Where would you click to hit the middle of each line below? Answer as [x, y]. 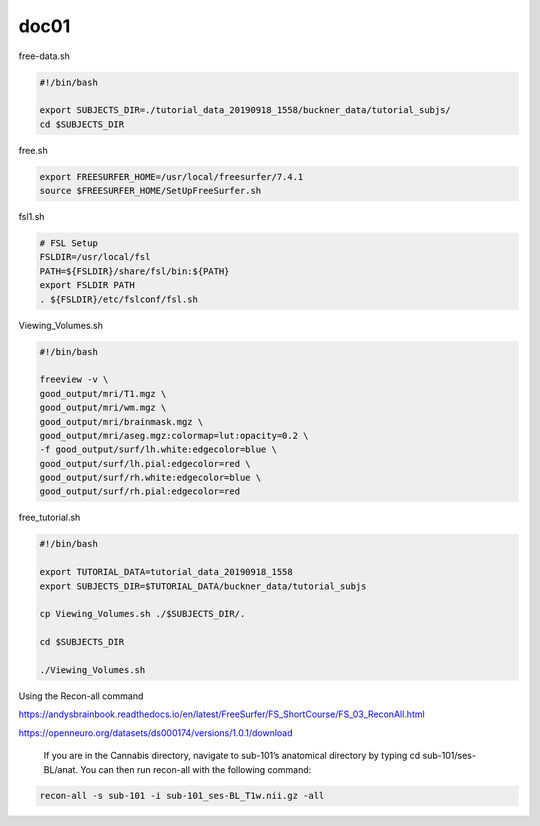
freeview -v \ [74, 379]
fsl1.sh [31, 217]
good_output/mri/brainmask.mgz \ [121, 421]
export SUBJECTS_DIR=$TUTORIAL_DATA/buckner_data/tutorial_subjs [203, 586]
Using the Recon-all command [81, 696]
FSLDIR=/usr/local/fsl [95, 257]
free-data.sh [44, 56]
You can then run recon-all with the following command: [196, 769]
